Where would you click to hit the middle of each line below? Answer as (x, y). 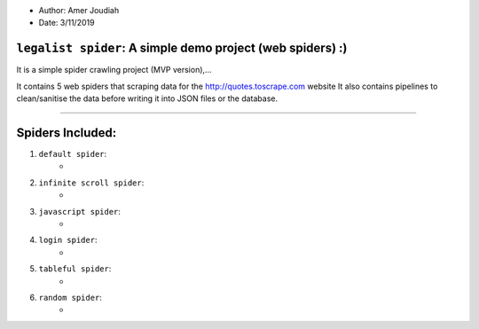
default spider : (73, 153)
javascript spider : (80, 211)
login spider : (68, 240)
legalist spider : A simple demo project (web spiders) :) (182, 48)
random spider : (70, 297)
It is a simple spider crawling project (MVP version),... (114, 70)
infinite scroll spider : (91, 183)
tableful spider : (75, 269)
